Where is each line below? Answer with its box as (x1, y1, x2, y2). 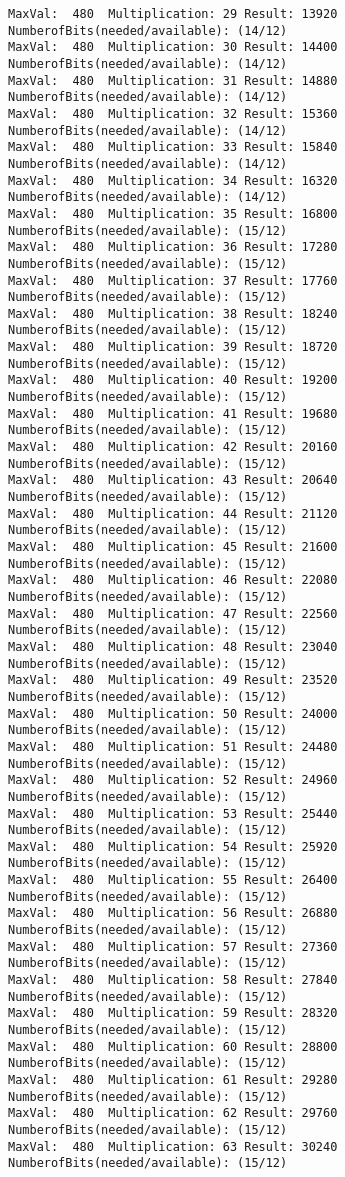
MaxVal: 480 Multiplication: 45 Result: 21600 (8, 540, 338, 554)
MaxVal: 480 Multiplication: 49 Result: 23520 (8, 673, 338, 688)
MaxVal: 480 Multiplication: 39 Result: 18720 (8, 340, 338, 355)
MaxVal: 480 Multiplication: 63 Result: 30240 (8, 1139, 338, 1154)
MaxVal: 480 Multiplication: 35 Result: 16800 (8, 206, 338, 221)
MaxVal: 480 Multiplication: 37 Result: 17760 (8, 273, 338, 288)
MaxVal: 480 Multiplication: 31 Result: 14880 (8, 73, 338, 88)
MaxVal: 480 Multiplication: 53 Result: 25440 (8, 806, 338, 821)
